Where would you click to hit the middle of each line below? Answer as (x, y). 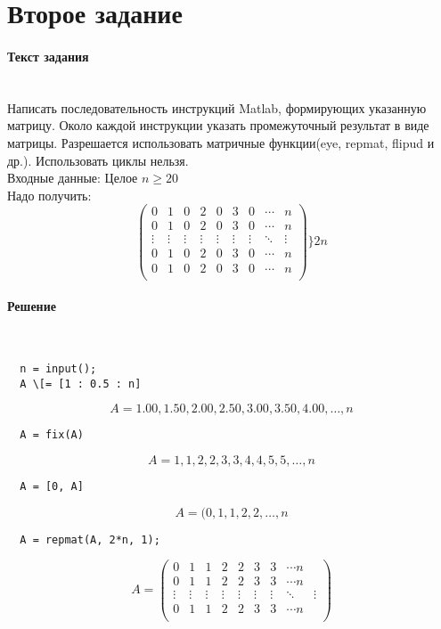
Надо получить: (49, 195)
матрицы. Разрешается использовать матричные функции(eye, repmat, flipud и (221, 142)
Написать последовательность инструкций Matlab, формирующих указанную (217, 107)
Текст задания (48, 56)
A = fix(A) (52, 435)
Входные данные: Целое (73, 178)
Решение (32, 306)
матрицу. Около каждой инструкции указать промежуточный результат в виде (218, 125)
